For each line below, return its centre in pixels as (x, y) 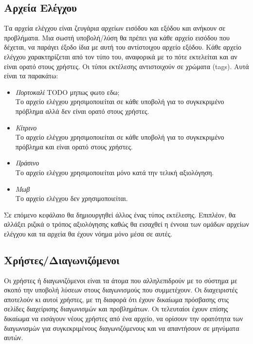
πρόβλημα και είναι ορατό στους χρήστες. (74, 146)
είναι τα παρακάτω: (31, 76)
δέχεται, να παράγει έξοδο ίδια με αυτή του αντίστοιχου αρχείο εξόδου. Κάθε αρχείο (123, 47)
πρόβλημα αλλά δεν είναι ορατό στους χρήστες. (82, 111)
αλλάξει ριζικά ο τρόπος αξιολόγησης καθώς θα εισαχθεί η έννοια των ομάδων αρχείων (126, 224)
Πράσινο (27, 163)
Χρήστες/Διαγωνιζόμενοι (62, 260)
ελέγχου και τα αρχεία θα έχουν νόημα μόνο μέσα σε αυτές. (88, 233)
